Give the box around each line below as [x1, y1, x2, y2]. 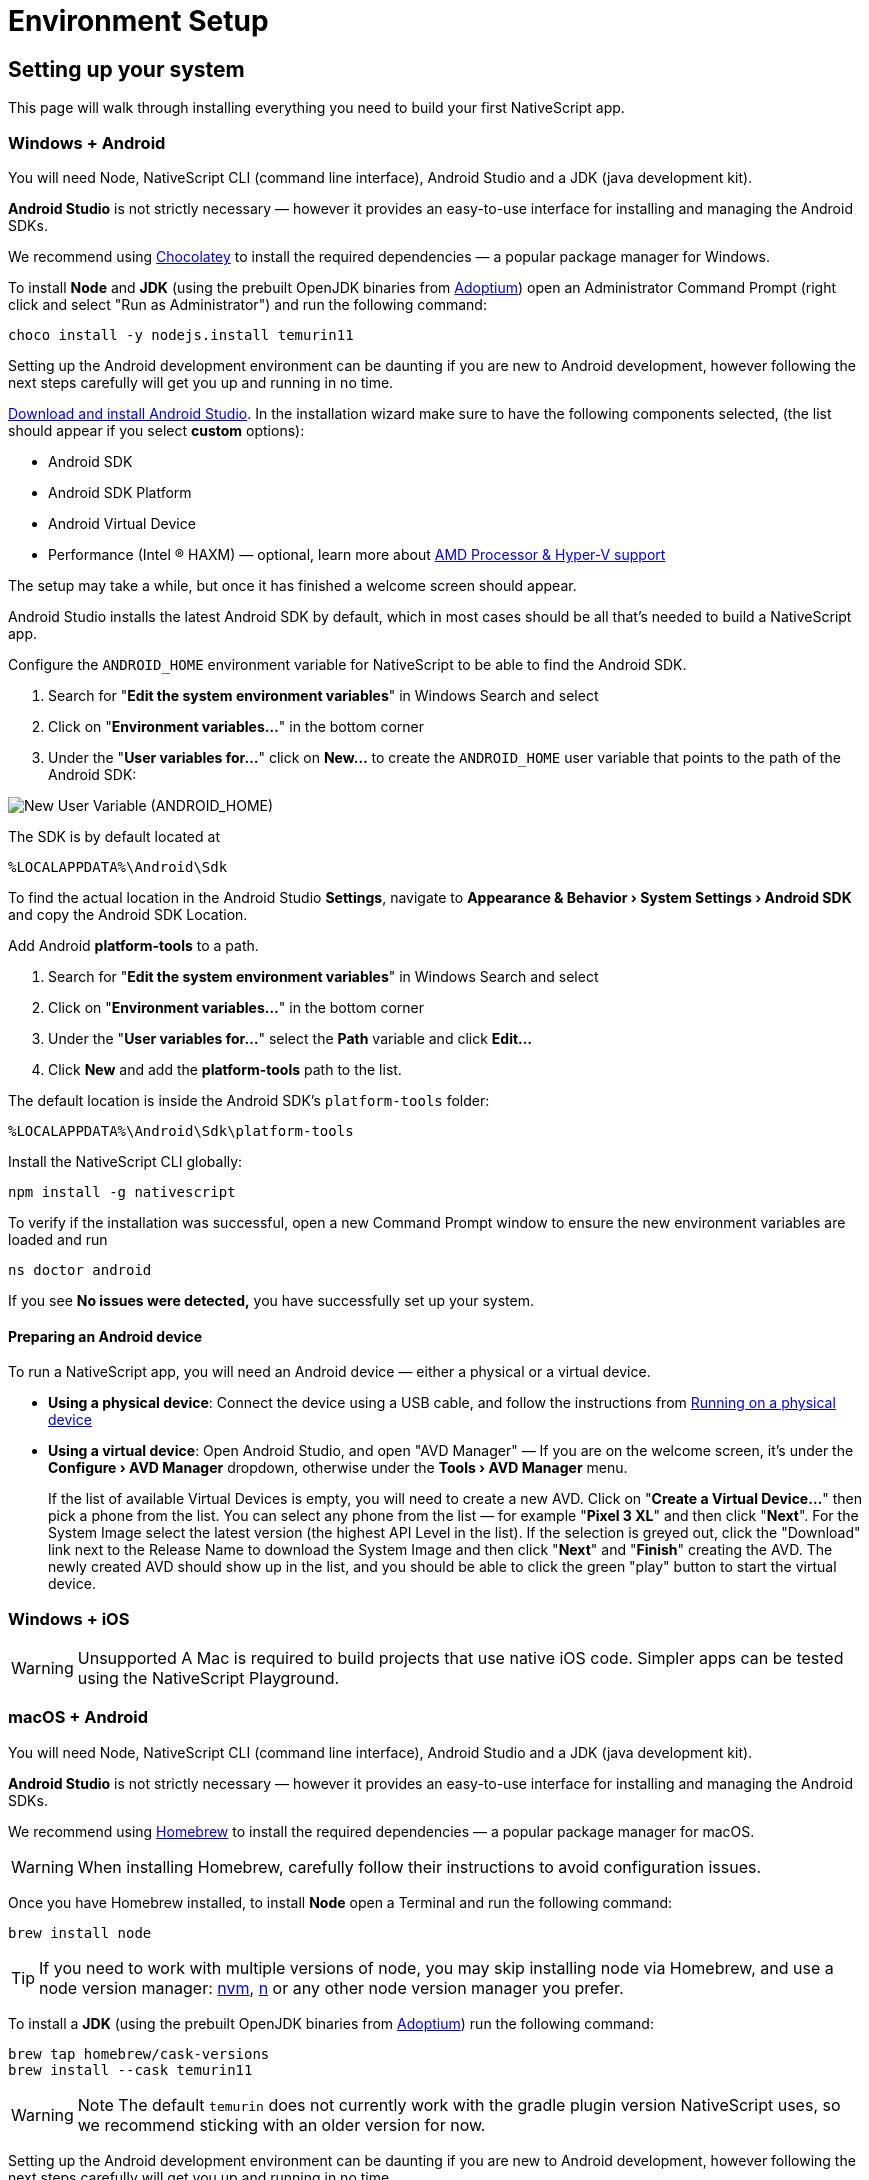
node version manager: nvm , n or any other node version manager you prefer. [39, 1977, 624, 1998]
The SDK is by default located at [8, 827, 220, 845]
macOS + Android [8, 1707, 148, 1728]
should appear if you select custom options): [8, 421, 305, 439]
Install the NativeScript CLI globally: [8, 1152, 243, 1170]
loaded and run [8, 1230, 108, 1248]
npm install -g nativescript [8, 1183, 236, 1200]
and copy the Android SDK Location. [8, 905, 248, 923]
